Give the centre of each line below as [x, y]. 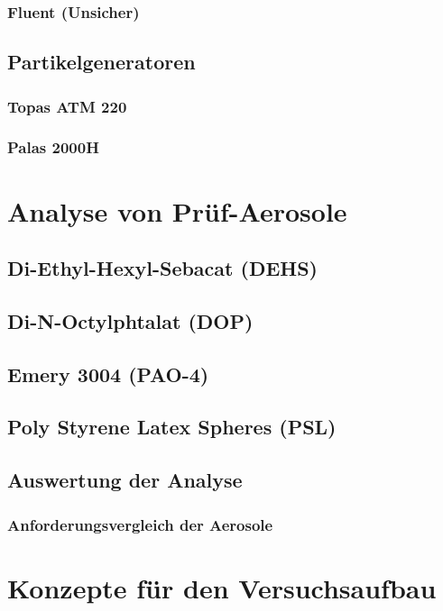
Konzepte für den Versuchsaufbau [222, 587]
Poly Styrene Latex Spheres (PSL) [172, 427]
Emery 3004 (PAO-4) [108, 374]
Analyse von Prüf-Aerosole [177, 210]
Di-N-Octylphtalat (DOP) [130, 320]
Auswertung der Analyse [125, 480]
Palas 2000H [53, 147]
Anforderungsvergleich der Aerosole [140, 524]
